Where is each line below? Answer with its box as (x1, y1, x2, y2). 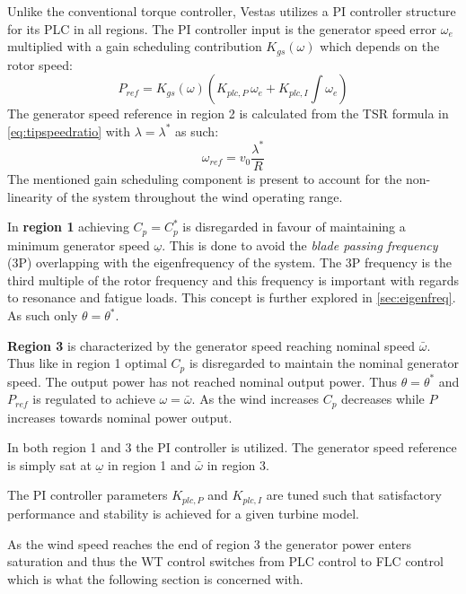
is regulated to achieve (32, 389, 155, 408)
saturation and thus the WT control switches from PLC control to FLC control (7, 552, 444, 571)
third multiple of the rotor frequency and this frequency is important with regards (7, 270, 460, 289)
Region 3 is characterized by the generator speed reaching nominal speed (7, 336, 416, 354)
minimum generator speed (7, 235, 150, 254)
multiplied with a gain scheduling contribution (7, 37, 262, 56)
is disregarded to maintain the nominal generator (189, 354, 460, 372)
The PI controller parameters (7, 485, 168, 504)
